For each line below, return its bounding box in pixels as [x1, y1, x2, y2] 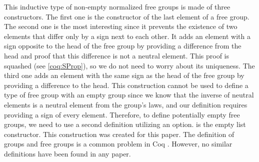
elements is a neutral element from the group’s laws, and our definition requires [4, 99, 247, 109]
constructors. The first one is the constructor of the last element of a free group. [4, 11, 249, 21]
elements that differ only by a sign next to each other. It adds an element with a [4, 30, 250, 41]
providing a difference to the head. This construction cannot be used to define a [4, 79, 248, 90]
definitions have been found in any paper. [4, 148, 131, 158]
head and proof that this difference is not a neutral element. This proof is [4, 50, 229, 60]
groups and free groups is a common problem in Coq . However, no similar [4, 138, 232, 149]
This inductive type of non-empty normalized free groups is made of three [4, 1, 230, 11]
